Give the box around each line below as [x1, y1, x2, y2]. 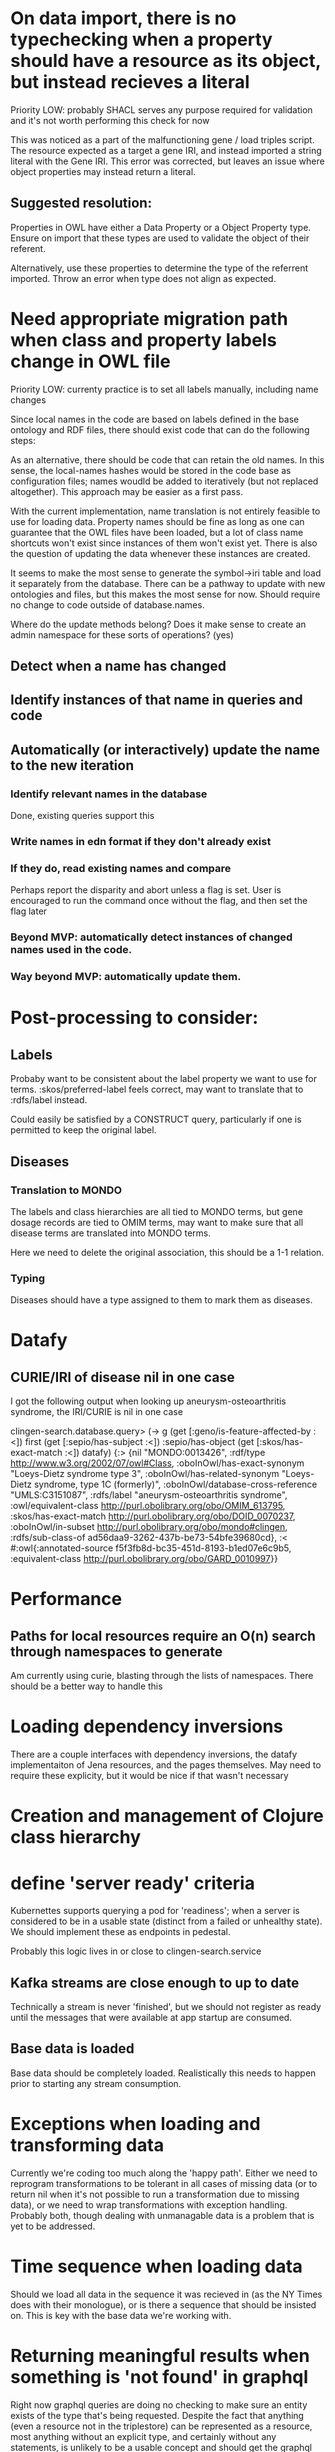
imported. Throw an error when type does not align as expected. [10, 272, 277, 284]
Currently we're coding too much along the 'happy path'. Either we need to [10, 2167, 318, 2179]
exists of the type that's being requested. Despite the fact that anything [10, 2409, 305, 2421]
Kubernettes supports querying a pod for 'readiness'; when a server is [10, 1905, 300, 1917]
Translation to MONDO [10, 1183, 123, 1197]
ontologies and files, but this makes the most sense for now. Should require [10, 588, 321, 600]
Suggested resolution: [10, 195, 153, 212]
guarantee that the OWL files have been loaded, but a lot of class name [10, 526, 304, 538]
